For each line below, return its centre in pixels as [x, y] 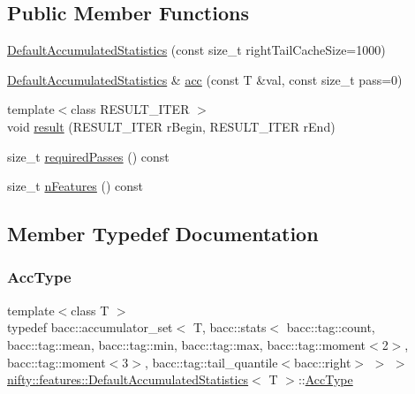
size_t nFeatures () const [75, 186]
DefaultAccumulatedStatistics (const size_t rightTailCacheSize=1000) [196, 50]
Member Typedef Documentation [163, 234]
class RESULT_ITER [130, 109]
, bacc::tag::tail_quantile [211, 362]
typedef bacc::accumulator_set [90, 327]
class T [90, 310]
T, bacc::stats [230, 327]
